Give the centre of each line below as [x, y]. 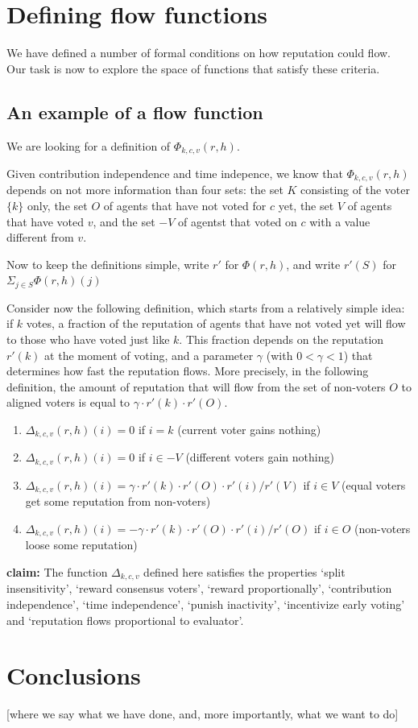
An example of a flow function [135, 112]
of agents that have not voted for [185, 206]
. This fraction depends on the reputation [281, 339]
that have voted [46, 221]
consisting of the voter [355, 190]
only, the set [57, 206]
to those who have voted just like [88, 339]
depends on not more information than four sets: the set [145, 190]
